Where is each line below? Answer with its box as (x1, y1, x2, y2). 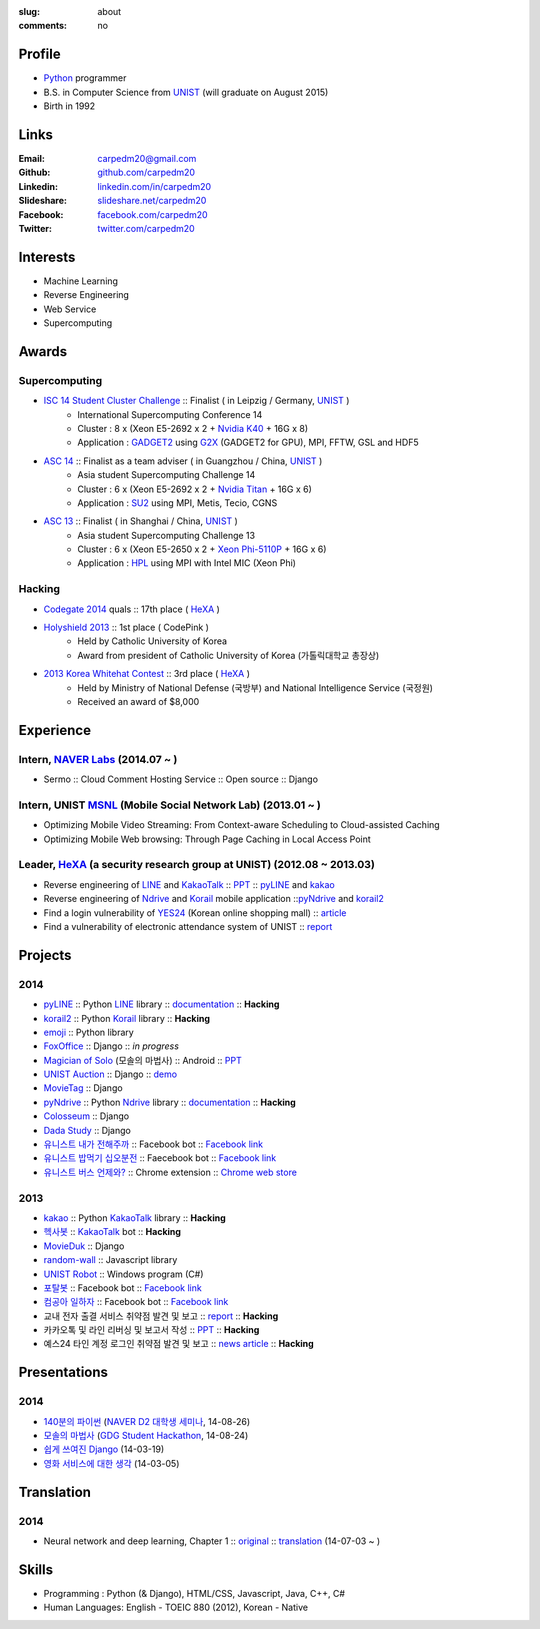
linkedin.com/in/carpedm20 (97, 180, 212, 192)
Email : (18, 152, 45, 164)
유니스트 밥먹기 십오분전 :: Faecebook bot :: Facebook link (43, 1152, 277, 1164)
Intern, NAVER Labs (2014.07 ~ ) (18, 752, 178, 766)
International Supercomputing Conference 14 (77, 408, 263, 420)
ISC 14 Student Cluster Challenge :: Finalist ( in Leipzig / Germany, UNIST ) (43, 395, 350, 407)
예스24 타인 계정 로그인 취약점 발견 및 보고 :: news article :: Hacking (43, 1338, 314, 1350)
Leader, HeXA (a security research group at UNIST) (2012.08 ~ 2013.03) (18, 858, 375, 872)
